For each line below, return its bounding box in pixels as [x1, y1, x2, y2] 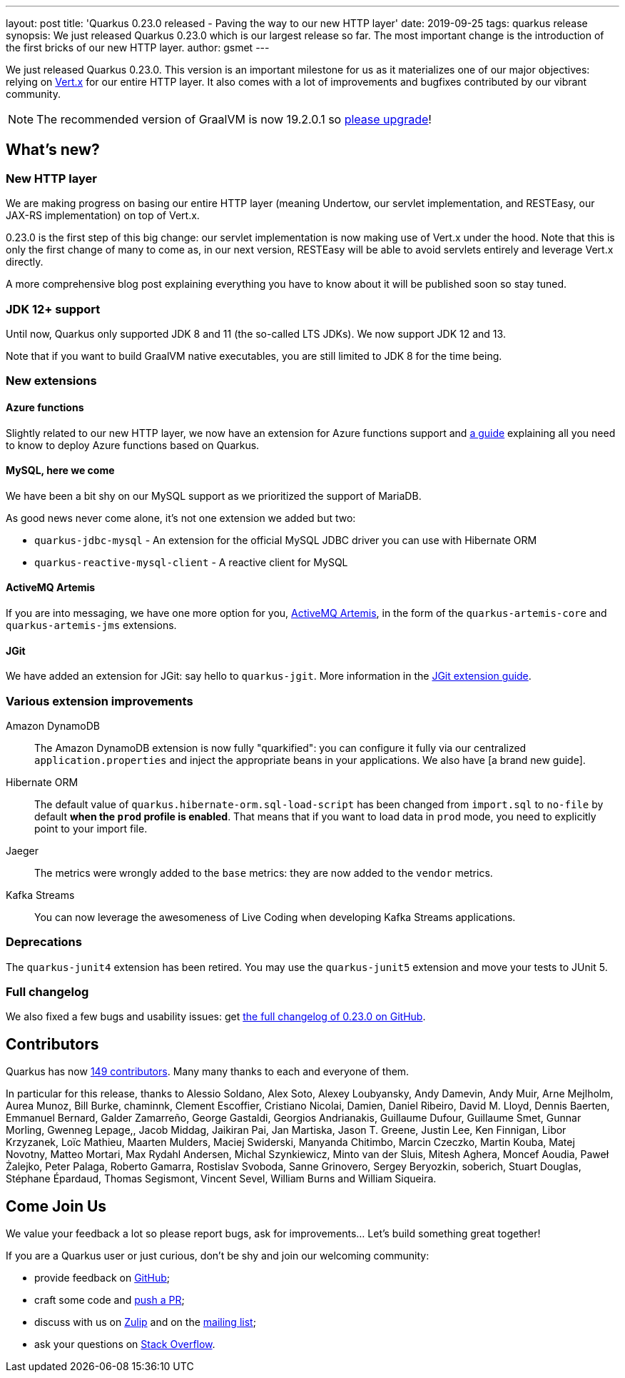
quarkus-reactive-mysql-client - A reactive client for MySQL [34, 555, 348, 568]
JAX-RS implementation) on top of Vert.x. [6, 209, 200, 222]
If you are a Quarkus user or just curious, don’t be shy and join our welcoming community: [6, 1249, 430, 1262]
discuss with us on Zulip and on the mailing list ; [34, 1316, 256, 1329]
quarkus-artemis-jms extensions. [6, 619, 177, 631]
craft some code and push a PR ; [34, 1294, 185, 1307]
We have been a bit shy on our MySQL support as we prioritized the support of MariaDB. [6, 489, 422, 502]
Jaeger [6, 844, 39, 857]
